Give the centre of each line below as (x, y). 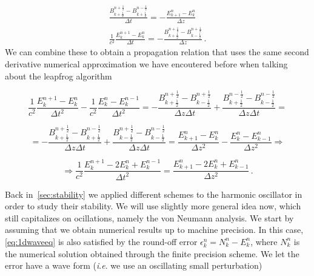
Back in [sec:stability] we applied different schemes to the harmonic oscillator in (154, 194)
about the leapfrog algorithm (58, 76)
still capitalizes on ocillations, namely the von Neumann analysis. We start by (149, 217)
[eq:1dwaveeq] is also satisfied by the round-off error (101, 241)
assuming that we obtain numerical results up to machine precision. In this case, (154, 230)
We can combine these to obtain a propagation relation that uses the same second (157, 52)
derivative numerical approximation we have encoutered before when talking (146, 63)
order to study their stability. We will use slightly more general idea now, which (153, 206)
